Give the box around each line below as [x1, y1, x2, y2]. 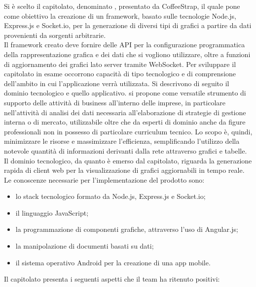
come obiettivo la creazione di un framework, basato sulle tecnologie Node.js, [4, 10, 236, 21]
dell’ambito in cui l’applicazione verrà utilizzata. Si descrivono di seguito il [4, 78, 229, 88]
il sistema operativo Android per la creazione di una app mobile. [15, 257, 211, 267]
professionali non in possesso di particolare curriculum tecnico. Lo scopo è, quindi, [4, 126, 253, 136]
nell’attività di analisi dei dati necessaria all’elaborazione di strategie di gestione [4, 107, 246, 117]
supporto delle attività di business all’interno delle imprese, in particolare [4, 97, 226, 107]
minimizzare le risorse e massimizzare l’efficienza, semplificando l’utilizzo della [4, 136, 240, 146]
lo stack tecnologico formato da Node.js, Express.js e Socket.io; [15, 191, 206, 201]
